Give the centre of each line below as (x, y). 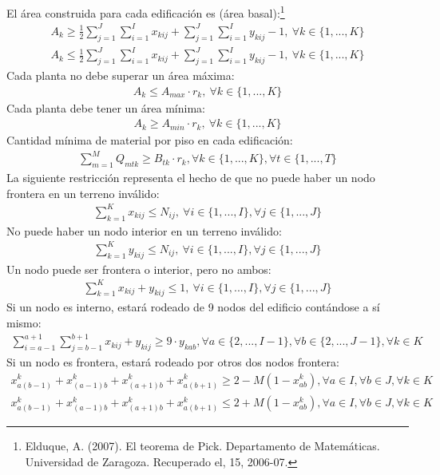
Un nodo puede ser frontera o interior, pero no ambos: (139, 269)
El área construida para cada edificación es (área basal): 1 (146, 12)
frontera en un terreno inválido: (83, 193)
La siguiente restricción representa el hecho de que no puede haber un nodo (191, 178)
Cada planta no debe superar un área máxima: (121, 75)
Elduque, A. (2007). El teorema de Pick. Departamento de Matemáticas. (202, 445)
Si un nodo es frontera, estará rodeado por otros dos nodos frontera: (173, 361)
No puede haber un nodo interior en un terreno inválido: (144, 230)
